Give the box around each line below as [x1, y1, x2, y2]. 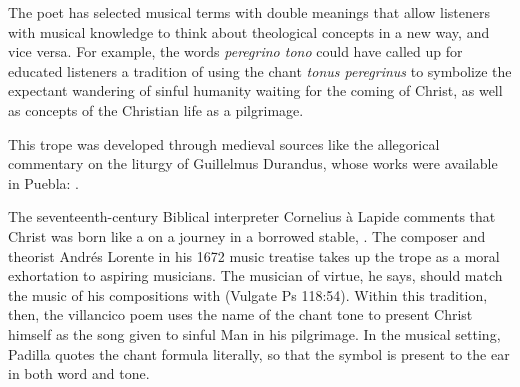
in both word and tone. [8, 363, 150, 384]
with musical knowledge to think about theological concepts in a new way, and [8, 21, 490, 42]
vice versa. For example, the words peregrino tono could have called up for [8, 41, 463, 62]
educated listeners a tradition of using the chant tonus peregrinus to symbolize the [8, 60, 512, 81]
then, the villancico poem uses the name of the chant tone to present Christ [8, 304, 473, 325]
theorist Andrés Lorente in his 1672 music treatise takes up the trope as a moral [8, 245, 500, 266]
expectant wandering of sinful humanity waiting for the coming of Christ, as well [8, 80, 503, 101]
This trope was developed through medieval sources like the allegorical [8, 133, 440, 154]
